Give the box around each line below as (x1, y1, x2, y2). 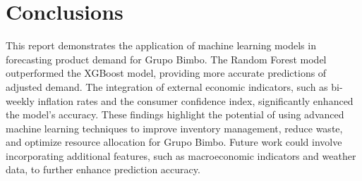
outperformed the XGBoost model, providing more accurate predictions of (6, 65, 327, 80)
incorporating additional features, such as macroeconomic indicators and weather (6, 148, 356, 163)
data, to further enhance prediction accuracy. (6, 162, 200, 177)
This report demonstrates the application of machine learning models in (6, 38, 316, 53)
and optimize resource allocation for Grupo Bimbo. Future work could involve (6, 135, 342, 149)
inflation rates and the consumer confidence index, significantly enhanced (37, 93, 354, 108)
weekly (6, 93, 35, 108)
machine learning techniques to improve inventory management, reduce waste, (6, 120, 343, 135)
